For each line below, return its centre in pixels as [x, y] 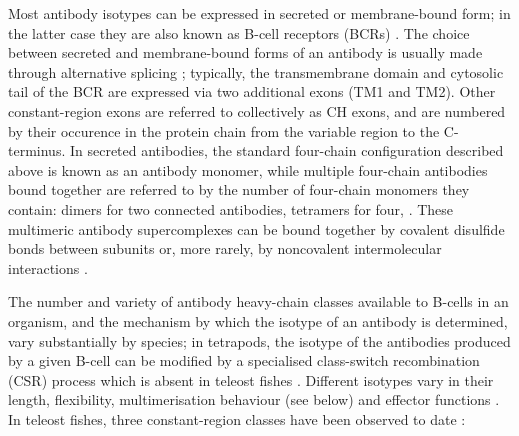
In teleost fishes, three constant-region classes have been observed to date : [237, 418]
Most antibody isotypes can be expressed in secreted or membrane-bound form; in [259, 13]
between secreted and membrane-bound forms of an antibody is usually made [245, 52]
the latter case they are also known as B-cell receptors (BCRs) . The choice [239, 32]
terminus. [37, 150]
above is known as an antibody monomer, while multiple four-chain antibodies [248, 169]
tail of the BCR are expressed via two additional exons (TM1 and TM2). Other [252, 91]
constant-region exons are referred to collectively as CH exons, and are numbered [257, 110]
